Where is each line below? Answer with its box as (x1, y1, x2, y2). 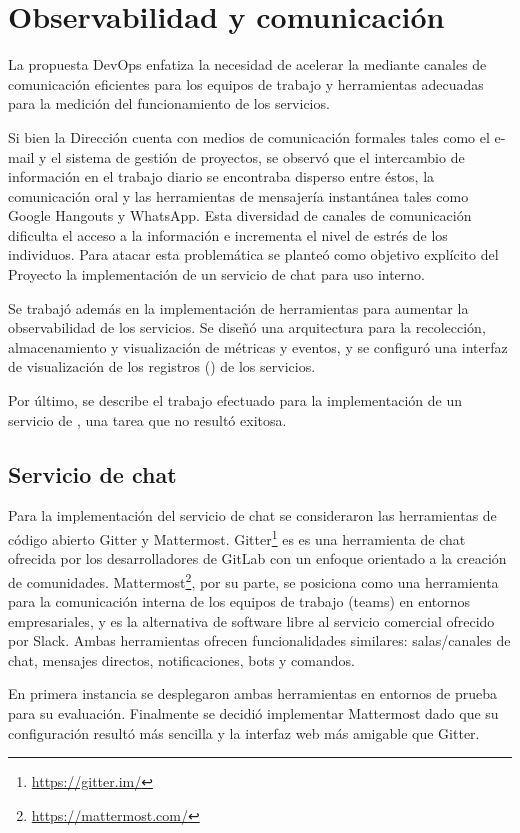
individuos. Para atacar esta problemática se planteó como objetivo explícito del (8, 244, 499, 265)
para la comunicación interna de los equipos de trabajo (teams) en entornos (8, 591, 471, 612)
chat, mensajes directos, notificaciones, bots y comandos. (8, 649, 355, 670)
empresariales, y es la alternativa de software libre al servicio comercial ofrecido (8, 610, 495, 631)
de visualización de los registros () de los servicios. (8, 356, 316, 377)
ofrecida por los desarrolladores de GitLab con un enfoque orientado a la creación (8, 548, 507, 569)
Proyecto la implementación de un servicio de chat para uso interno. (8, 264, 425, 285)
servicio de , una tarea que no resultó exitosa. (8, 409, 287, 430)
